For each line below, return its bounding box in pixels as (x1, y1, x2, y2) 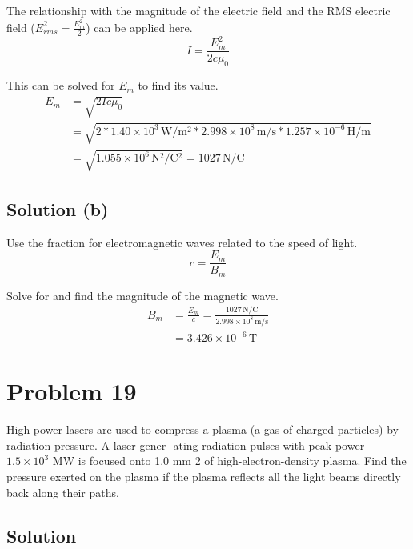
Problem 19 (6, 375, 137, 407)
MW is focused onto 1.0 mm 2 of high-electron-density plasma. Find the (52, 452, 407, 469)
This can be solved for (6, 77, 115, 94)
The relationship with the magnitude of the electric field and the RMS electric (6, 2, 391, 18)
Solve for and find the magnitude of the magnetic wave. (6, 287, 279, 303)
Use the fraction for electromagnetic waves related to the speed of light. (6, 234, 358, 250)
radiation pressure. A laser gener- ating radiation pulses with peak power (6, 436, 365, 453)
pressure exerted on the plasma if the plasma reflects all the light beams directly (6, 467, 401, 484)
